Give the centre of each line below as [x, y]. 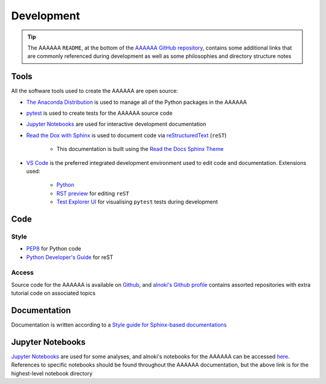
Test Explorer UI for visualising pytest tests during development [137, 202]
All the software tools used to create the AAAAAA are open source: [94, 91]
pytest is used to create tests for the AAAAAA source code [99, 113]
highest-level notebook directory [52, 373]
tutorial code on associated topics [53, 293]
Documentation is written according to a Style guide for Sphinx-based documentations [119, 325]
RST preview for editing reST [93, 193]
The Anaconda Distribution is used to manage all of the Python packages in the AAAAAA [136, 102]
